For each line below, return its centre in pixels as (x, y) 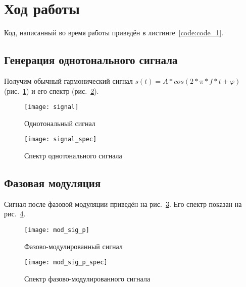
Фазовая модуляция (53, 183)
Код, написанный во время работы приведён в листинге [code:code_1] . (114, 33)
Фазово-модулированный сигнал (73, 246)
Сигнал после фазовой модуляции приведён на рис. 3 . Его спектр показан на (123, 204)
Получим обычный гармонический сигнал (68, 80)
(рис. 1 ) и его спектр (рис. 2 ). (52, 91)
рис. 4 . (15, 214)
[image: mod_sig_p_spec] (66, 263)
